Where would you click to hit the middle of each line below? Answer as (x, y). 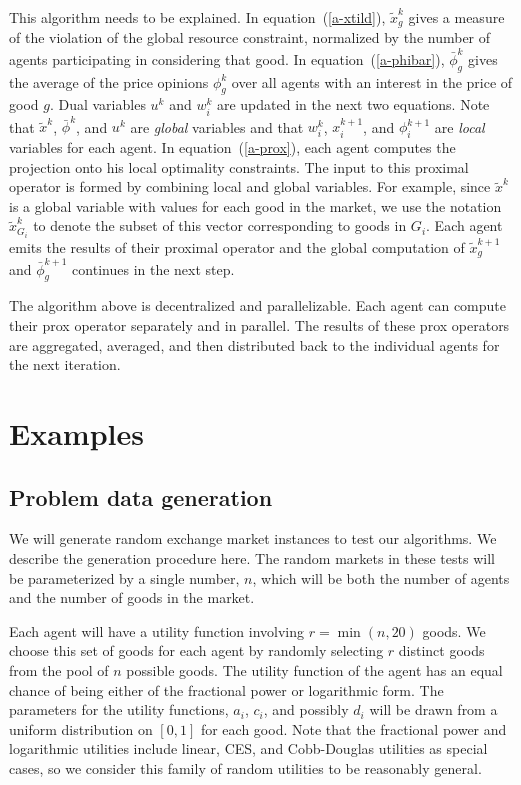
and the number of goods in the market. (132, 597)
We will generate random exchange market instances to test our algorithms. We (253, 538)
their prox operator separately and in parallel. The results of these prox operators (259, 325)
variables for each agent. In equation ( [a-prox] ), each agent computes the (232, 147)
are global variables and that (217, 126)
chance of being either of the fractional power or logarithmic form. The (226, 689)
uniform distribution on (81, 728)
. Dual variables (97, 104)
